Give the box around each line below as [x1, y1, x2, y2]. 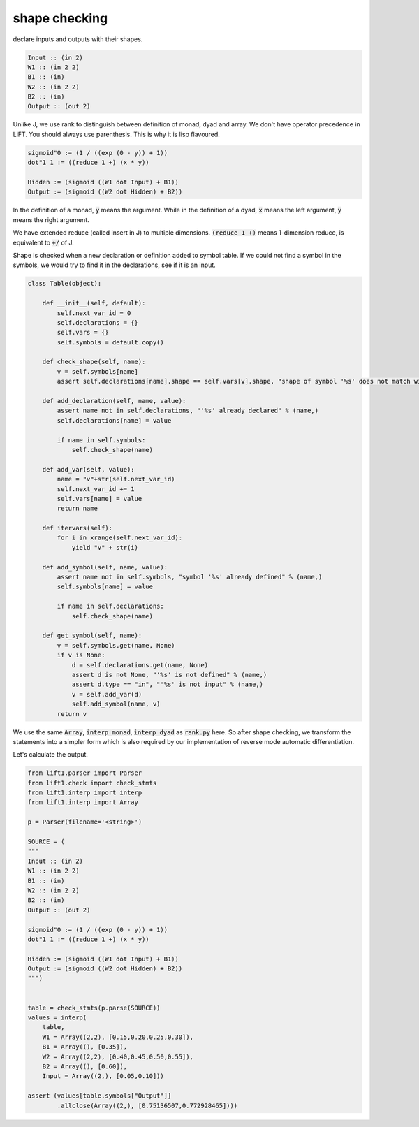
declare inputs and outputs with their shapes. [13, 35, 143, 43]
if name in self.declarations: [57, 602, 164, 611]
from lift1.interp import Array [27, 799, 139, 806]
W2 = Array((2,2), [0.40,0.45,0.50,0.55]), [42, 1052, 193, 1061]
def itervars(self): [42, 524, 113, 532]
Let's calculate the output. [13, 750, 89, 759]
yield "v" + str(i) [71, 544, 139, 551]
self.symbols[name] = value [57, 583, 154, 590]
